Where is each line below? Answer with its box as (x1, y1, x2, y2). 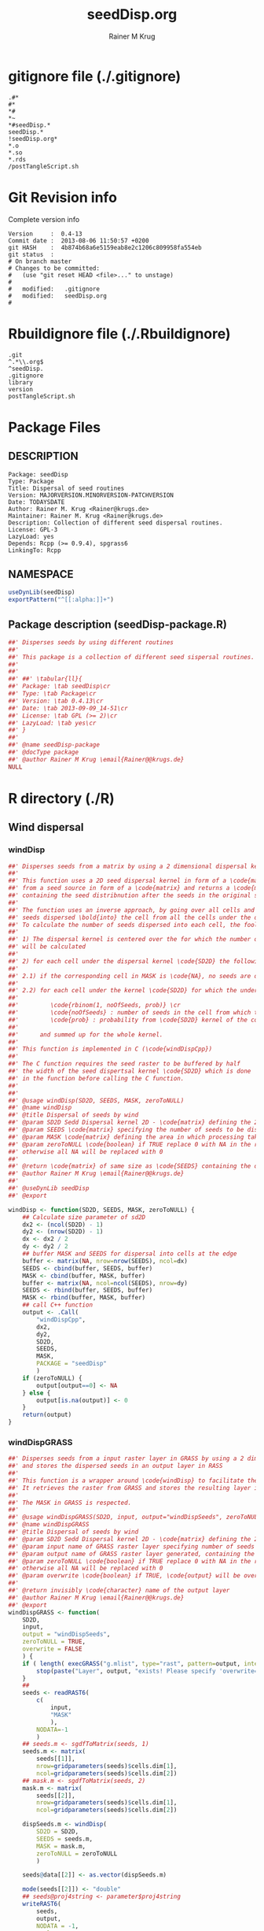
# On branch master (8, 258, 72, 265)
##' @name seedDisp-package (8, 741, 101, 749)
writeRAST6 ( (22, 1900, 61, 1908)
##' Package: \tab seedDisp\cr (8, 683, 111, 691)
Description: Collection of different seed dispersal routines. (8, 518, 223, 527)
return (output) (22, 1411, 72, 1419)
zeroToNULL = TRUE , (22, 1638, 86, 1646)
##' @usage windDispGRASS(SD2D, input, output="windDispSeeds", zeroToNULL (8, 1514, 262, 1521)
